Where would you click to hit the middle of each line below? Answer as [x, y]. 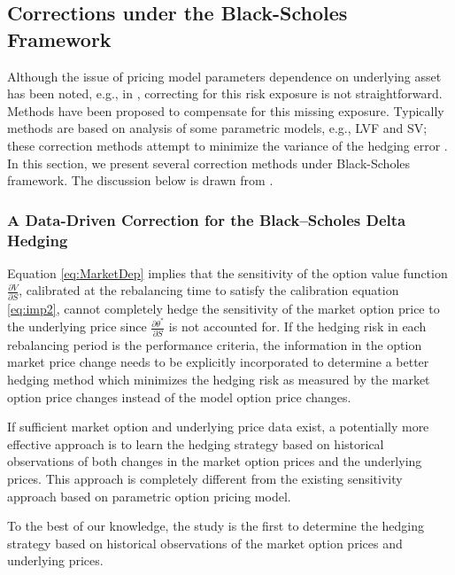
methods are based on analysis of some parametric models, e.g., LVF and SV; [217, 128]
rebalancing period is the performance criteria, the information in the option [215, 344]
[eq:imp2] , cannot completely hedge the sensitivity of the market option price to [224, 308]
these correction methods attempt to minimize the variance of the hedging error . [227, 145]
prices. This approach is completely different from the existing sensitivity [205, 478]
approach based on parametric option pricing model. [149, 496]
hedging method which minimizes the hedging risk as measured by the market [219, 379]
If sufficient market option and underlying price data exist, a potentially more [218, 427]
